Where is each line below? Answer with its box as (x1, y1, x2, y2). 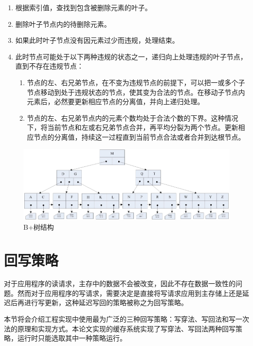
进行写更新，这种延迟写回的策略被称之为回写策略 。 (24, 297, 188, 308)
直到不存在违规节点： (15, 61, 84, 71)
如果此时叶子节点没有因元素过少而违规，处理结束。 (15, 35, 179, 45)
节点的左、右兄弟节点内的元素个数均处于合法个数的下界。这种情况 (27, 112, 238, 123)
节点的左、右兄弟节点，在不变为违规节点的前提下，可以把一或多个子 (27, 77, 245, 87)
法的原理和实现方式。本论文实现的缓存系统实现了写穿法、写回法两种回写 (4, 323, 235, 333)
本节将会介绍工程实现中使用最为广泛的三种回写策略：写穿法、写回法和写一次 (4, 314, 249, 324)
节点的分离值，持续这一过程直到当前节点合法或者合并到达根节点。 (34, 131, 245, 142)
